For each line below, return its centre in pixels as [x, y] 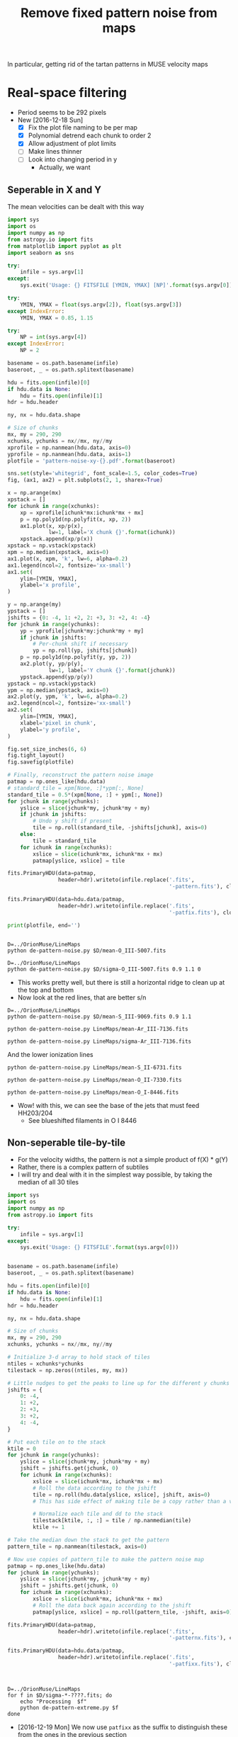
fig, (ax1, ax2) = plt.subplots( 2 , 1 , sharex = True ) [85, 480]
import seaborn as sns [41, 253]
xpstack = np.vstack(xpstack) [52, 546]
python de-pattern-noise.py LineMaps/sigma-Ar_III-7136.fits [100, 1041]
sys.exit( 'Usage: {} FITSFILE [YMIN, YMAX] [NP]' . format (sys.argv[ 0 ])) [128, 285]
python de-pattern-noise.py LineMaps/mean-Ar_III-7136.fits [98, 1029]
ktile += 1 [49, 1527]
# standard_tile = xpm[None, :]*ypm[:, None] [75, 788]
